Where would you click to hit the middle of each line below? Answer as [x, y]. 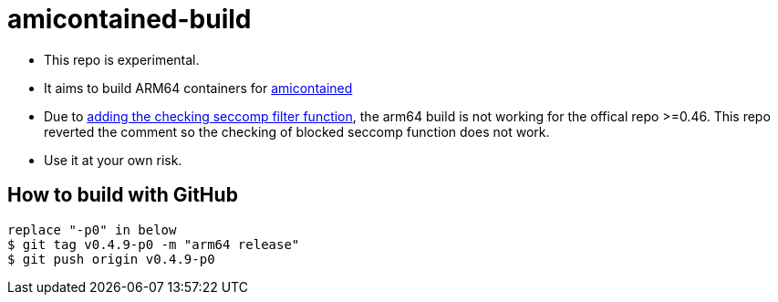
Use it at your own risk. [113, 160]
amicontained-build [130, 19]
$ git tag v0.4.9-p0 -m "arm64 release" [154, 244]
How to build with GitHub [123, 195]
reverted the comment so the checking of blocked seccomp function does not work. [297, 131]
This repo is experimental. [122, 59]
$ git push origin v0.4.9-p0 [111, 259]
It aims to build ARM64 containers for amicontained [198, 88]
